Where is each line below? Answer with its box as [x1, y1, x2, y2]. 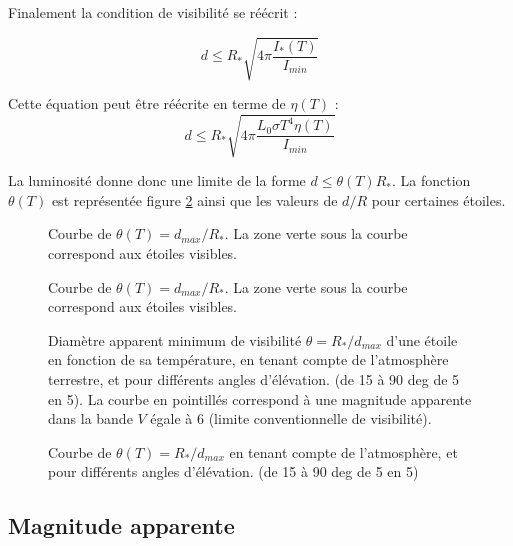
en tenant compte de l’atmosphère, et [229, 441, 458, 462]
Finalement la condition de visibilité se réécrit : [8, 2, 298, 22]
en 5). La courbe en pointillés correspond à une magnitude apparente [48, 388, 472, 409]
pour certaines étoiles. [371, 189, 506, 210]
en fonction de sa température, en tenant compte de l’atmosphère [48, 349, 449, 370]
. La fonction [391, 170, 471, 191]
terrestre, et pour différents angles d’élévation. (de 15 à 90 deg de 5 [48, 369, 460, 390]
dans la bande [48, 408, 133, 429]
